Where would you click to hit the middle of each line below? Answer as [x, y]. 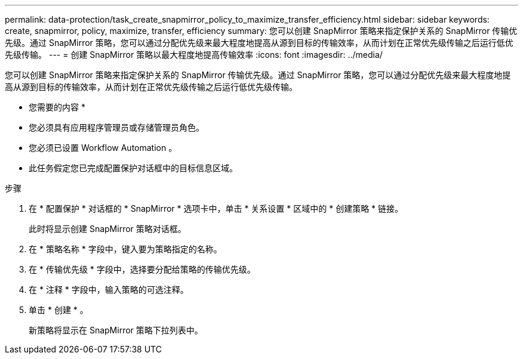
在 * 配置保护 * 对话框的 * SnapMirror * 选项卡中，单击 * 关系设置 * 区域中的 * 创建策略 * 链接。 [216, 208]
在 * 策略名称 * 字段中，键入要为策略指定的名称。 [125, 249]
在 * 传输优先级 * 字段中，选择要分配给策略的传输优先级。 [142, 269]
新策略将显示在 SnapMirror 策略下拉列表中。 [116, 330]
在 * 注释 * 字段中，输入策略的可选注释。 [109, 290]
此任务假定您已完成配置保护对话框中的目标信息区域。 [133, 168]
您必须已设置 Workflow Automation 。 [103, 148]
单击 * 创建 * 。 [59, 310]
